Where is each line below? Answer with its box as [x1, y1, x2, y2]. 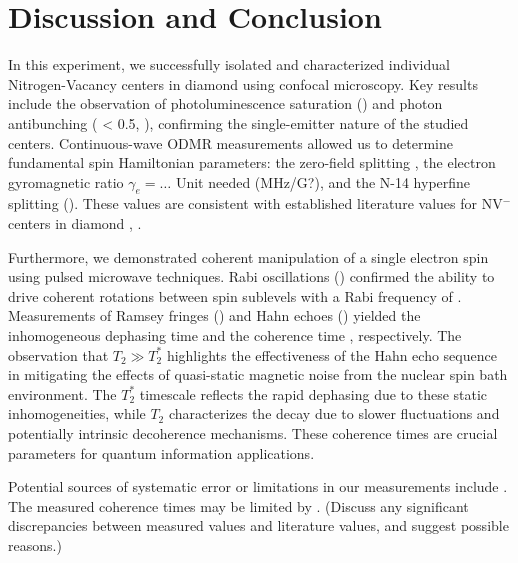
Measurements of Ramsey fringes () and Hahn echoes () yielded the [8, 305, 421, 326]
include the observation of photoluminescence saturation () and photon [8, 93, 443, 114]
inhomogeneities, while [8, 403, 146, 424]
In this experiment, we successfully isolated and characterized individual [8, 54, 450, 75]
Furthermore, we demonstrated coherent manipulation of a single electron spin [8, 246, 489, 267]
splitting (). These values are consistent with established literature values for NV [8, 193, 503, 214]
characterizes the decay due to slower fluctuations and [168, 403, 500, 424]
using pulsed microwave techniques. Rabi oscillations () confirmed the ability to [8, 266, 495, 287]
